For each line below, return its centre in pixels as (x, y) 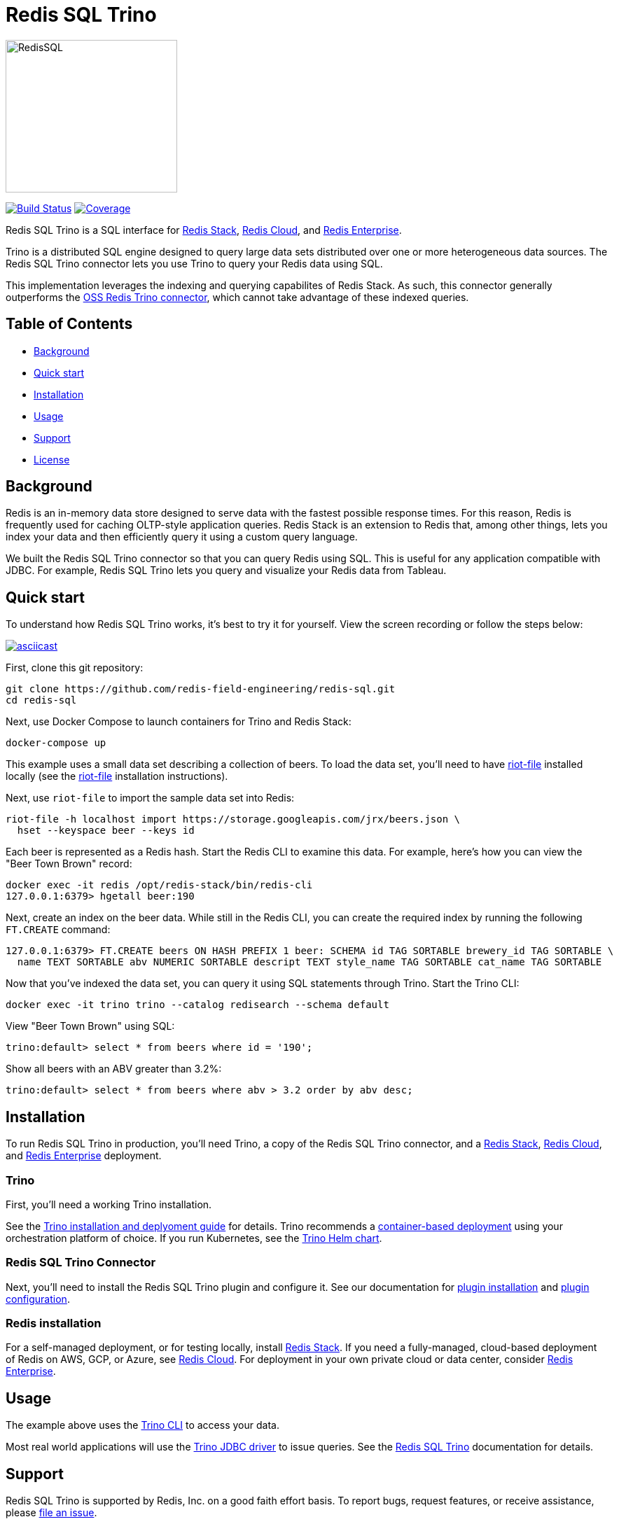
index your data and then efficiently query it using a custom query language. (182, 537)
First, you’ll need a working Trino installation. (109, 1204)
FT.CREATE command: (58, 930)
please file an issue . (51, 1513)
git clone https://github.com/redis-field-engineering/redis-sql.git (201, 689)
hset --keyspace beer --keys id (106, 831)
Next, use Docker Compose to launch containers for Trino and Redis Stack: (179, 722)
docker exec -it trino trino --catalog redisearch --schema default (197, 1005)
